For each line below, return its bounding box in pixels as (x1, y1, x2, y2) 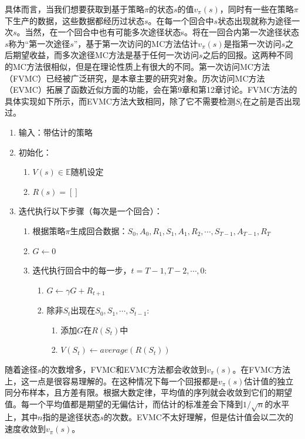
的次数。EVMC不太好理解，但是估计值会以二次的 (103, 411, 293, 423)
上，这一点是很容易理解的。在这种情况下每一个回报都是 (5, 374, 218, 387)
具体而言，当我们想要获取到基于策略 (5, 3, 144, 15)
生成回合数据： (70, 224, 128, 237)
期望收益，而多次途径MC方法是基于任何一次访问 (12, 49, 199, 61)
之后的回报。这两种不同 (202, 49, 293, 61)
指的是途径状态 (42, 411, 100, 423)
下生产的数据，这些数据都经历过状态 (5, 14, 144, 26)
